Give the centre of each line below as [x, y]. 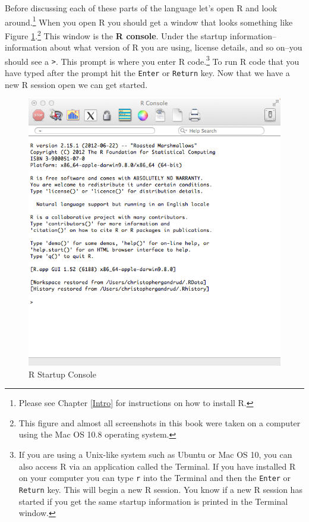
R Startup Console [62, 374]
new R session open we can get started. [76, 84]
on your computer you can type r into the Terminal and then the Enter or [155, 478]
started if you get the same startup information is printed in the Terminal [153, 501]
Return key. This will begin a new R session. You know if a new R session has [160, 489]
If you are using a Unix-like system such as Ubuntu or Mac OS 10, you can [155, 455]
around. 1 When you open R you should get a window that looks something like [149, 21]
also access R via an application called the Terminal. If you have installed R [157, 466]
